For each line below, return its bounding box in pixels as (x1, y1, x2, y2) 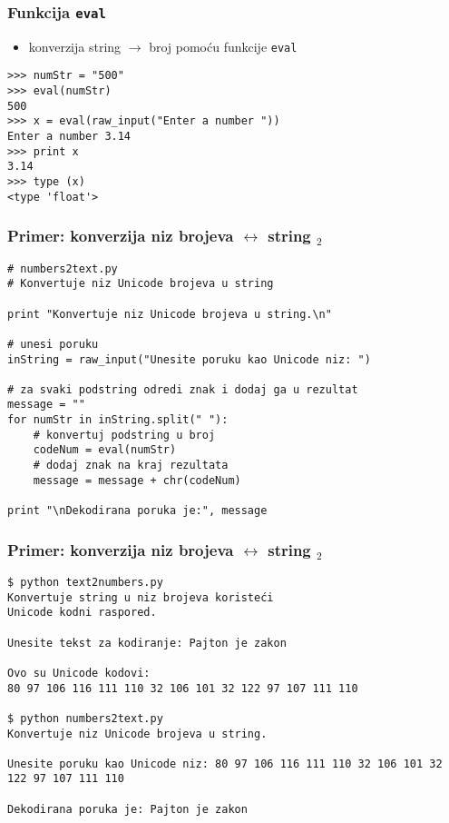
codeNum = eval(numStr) (33, 443, 177, 457)
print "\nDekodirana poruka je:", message (7, 504, 268, 518)
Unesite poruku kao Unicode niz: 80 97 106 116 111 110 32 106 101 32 (7, 757, 443, 770)
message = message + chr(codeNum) (33, 473, 241, 487)
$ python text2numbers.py (7, 575, 163, 589)
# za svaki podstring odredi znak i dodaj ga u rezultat (7, 382, 358, 396)
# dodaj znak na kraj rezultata (33, 459, 229, 472)
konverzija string (28, 36, 122, 55)
